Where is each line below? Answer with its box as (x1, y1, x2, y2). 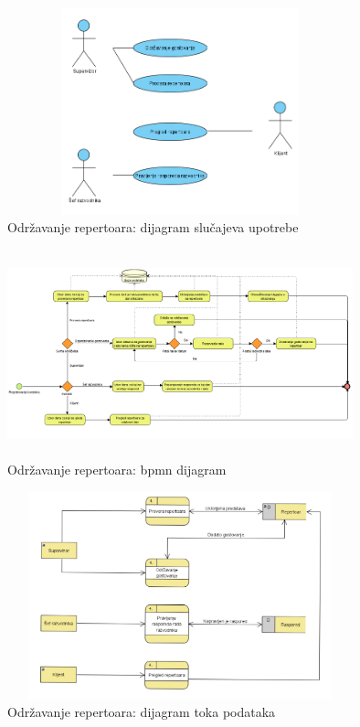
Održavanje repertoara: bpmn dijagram (7, 460, 227, 479)
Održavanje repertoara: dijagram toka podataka (7, 702, 276, 722)
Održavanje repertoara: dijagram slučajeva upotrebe (7, 218, 299, 237)
